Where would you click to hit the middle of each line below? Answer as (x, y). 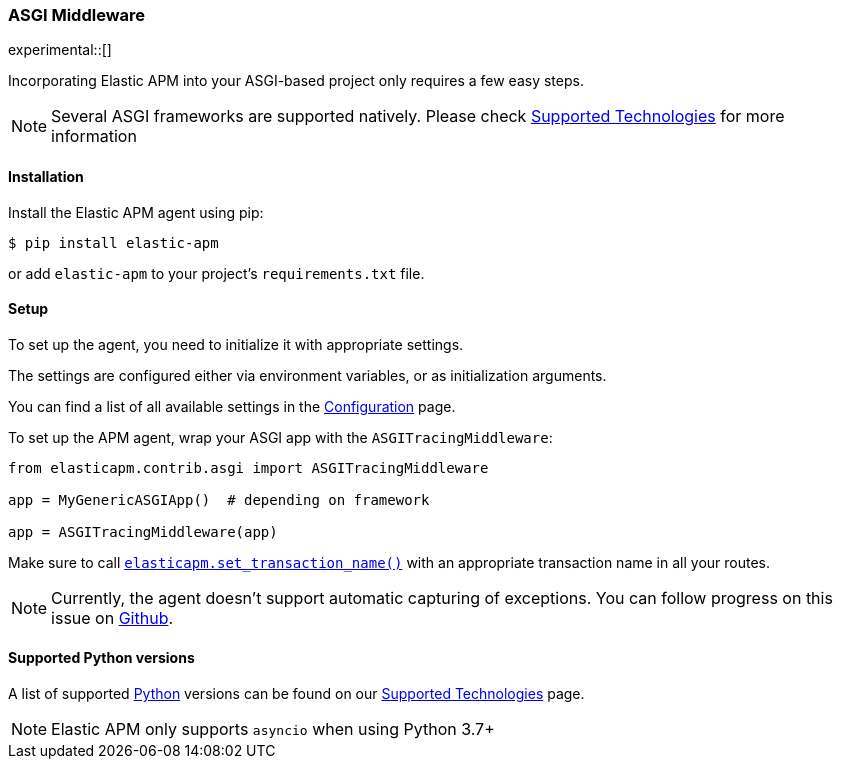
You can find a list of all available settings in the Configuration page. (232, 406)
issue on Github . (112, 617)
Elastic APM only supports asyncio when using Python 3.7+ (273, 729)
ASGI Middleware (77, 15)
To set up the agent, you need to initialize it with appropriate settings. (236, 344)
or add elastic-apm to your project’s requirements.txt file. (216, 273)
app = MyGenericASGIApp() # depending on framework (219, 499)
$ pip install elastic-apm (113, 242)
